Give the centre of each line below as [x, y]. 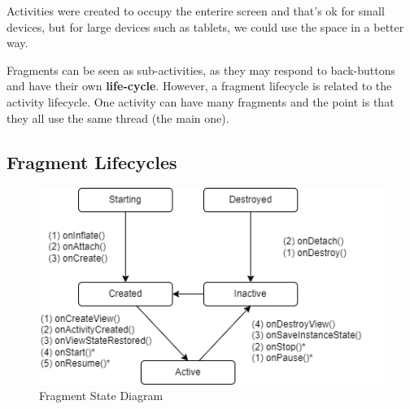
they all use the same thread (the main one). [118, 117]
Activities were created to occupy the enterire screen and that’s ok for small [196, 11]
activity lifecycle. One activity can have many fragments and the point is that [201, 101]
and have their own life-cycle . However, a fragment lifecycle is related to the [199, 86]
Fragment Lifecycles [92, 161]
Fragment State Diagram [101, 396]
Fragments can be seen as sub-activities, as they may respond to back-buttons [201, 70]
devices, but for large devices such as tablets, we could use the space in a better [205, 26]
